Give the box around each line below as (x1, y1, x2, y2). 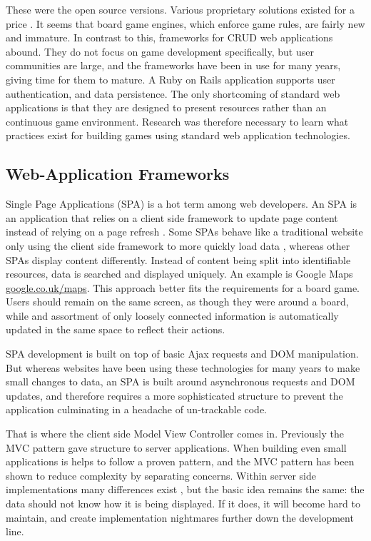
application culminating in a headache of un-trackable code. (6, 402, 268, 417)
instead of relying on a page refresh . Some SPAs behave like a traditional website (6, 224, 363, 239)
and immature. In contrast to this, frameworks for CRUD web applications (6, 30, 333, 45)
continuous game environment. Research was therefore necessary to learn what (6, 113, 349, 128)
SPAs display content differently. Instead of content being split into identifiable (6, 252, 351, 267)
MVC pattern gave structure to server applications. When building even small (6, 440, 347, 455)
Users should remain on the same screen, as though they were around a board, (6, 294, 349, 309)
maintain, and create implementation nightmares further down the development (6, 510, 354, 525)
